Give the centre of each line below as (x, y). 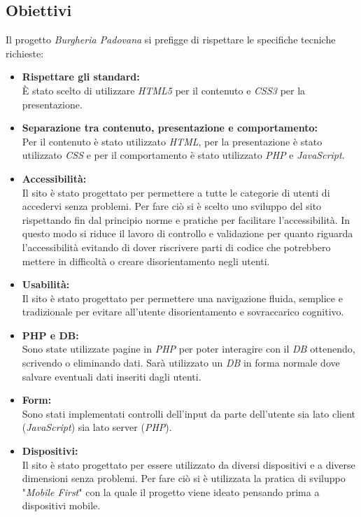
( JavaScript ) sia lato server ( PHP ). (97, 427)
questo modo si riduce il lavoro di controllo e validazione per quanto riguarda (187, 233)
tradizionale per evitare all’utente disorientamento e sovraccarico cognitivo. (183, 312)
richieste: (25, 53)
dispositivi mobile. (61, 505)
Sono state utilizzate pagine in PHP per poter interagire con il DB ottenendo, (189, 349)
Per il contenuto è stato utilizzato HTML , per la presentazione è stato (172, 141)
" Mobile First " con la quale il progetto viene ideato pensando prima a (171, 491)
